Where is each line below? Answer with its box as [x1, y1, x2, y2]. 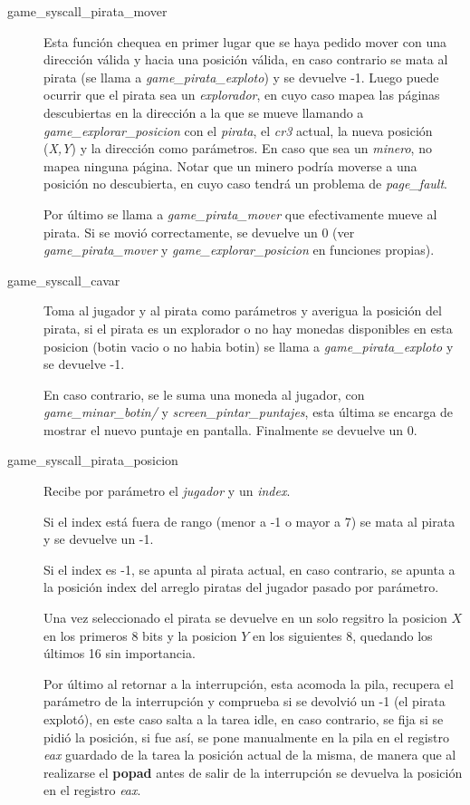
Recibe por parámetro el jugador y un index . [43, 481, 291, 500]
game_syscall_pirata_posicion [7, 451, 178, 470]
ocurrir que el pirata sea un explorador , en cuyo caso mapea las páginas [43, 85, 440, 104]
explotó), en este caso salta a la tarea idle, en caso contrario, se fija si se [43, 710, 444, 728]
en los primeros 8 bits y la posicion [43, 626, 237, 645]
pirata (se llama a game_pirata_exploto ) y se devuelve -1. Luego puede [43, 67, 439, 86]
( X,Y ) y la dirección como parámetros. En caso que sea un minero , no [43, 139, 432, 158]
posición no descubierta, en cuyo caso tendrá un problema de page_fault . [43, 174, 447, 193]
